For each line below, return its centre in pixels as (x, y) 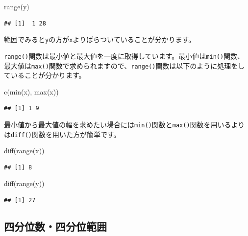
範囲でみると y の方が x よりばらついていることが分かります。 (100, 39)
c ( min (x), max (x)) (31, 91)
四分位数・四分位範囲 (55, 226)
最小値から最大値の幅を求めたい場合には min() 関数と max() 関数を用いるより (124, 124)
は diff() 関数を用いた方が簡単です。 (62, 134)
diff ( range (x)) (24, 151)
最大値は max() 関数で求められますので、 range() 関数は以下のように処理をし (124, 65)
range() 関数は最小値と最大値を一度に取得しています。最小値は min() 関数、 (124, 56)
